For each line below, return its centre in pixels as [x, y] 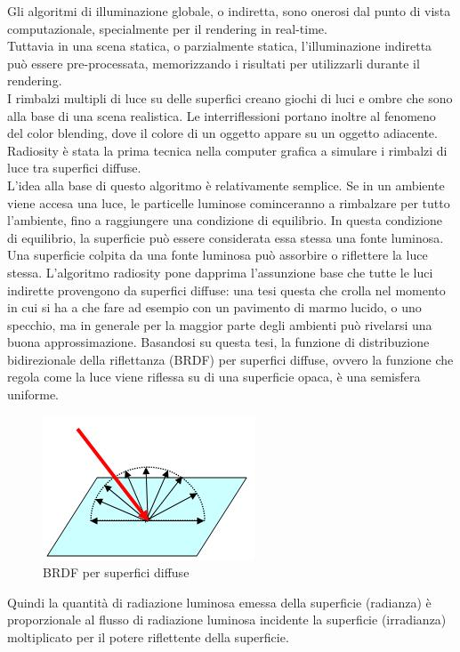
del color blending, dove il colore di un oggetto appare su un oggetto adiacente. [222, 133]
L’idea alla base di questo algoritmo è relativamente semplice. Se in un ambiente [226, 185]
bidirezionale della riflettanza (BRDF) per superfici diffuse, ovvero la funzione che [230, 359]
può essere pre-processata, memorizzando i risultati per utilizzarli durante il [214, 63]
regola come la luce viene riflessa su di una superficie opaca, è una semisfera [214, 377]
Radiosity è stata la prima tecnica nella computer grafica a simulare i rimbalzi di [227, 150]
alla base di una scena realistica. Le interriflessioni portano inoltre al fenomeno [222, 115]
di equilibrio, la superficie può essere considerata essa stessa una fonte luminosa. [226, 237]
